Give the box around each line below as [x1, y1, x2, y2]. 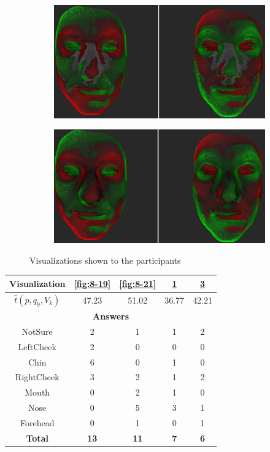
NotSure [21, 324, 53, 337]
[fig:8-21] [119, 277, 156, 289]
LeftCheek [18, 340, 56, 353]
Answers [93, 310, 129, 323]
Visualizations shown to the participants [29, 253, 181, 266]
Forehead [20, 416, 55, 429]
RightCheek [15, 370, 60, 383]
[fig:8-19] [74, 277, 111, 289]
